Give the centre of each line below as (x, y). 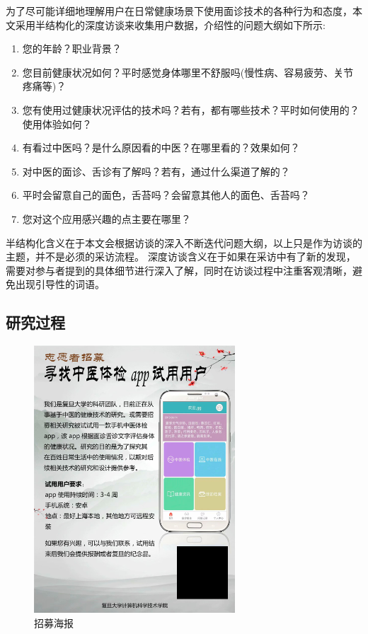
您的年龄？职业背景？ (72, 48)
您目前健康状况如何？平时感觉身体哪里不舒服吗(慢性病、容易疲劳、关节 (188, 72)
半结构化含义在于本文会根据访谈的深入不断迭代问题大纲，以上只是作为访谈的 (184, 242)
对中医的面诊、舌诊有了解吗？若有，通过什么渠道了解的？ (156, 171)
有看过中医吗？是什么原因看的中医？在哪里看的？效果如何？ (161, 148)
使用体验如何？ (57, 123)
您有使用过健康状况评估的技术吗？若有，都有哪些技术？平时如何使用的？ (191, 109)
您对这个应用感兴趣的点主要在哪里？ (107, 218)
